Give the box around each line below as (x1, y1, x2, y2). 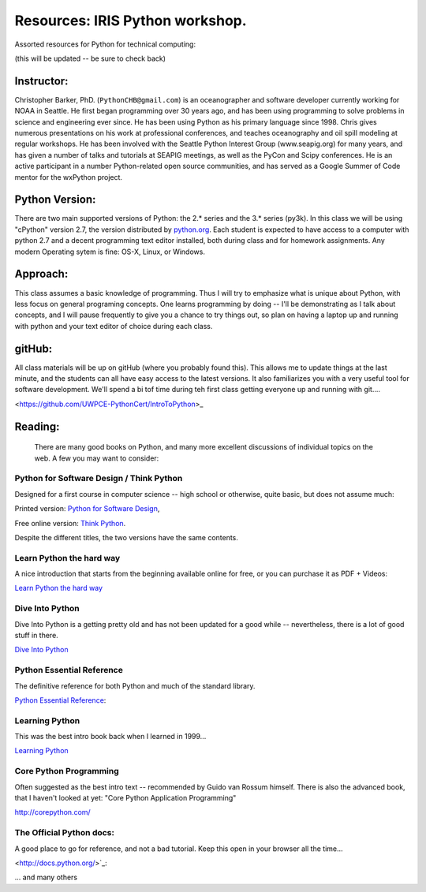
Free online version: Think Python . (14, 518, 126, 528)
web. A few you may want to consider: (34, 453, 159, 463)
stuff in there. (14, 630, 58, 640)
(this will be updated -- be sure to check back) (14, 54, 166, 63)
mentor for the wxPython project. (14, 172, 122, 181)
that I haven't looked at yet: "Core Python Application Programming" (14, 793, 237, 802)
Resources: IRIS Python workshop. (14, 12, 248, 29)
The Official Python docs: (14, 827, 114, 838)
